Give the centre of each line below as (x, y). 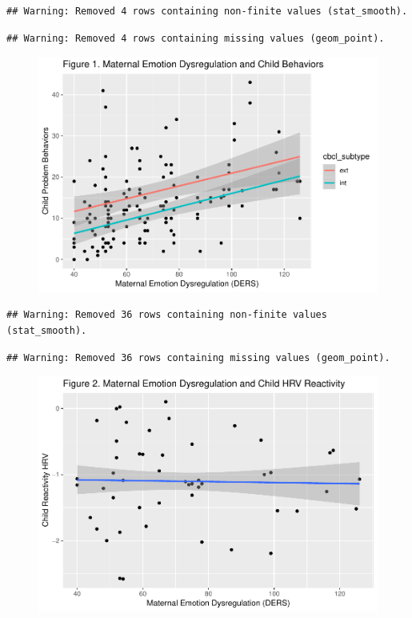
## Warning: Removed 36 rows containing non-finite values (167, 315)
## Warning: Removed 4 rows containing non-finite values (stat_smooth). (207, 11)
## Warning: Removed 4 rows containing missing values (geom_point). (196, 38)
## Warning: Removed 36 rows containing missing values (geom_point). (198, 357)
